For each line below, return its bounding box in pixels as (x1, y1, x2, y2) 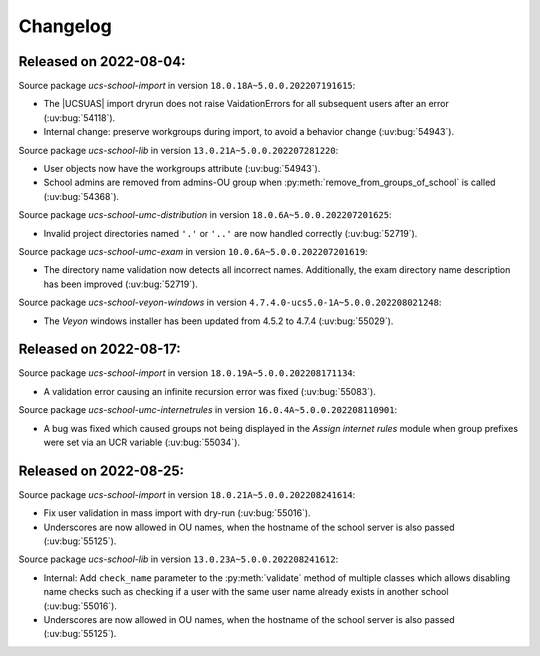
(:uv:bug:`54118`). (43, 111, 116, 124)
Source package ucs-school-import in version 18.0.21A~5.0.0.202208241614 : (18, 488, 356, 500)
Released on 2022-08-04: (18, 53, 186, 70)
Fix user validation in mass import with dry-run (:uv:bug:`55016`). (43, 507, 311, 519)
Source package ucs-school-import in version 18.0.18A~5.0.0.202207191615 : (18, 80, 356, 92)
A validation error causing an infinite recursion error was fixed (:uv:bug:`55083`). (43, 385, 377, 397)
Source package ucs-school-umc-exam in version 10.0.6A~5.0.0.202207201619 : (18, 245, 369, 257)
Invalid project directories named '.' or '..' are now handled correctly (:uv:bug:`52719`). (43, 227, 418, 239)
